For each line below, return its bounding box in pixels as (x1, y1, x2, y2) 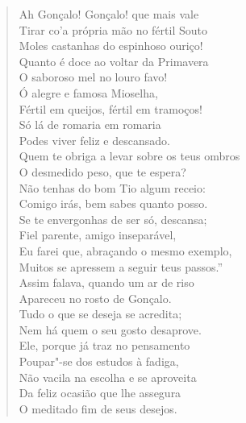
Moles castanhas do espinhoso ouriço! (19, 37, 203, 54)
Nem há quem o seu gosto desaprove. (19, 321, 202, 338)
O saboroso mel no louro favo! (19, 68, 168, 85)
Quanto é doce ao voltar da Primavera (19, 52, 209, 69)
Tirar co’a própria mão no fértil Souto (19, 21, 207, 38)
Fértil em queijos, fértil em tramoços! (19, 100, 202, 117)
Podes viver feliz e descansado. (19, 131, 170, 148)
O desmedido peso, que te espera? (19, 163, 186, 180)
